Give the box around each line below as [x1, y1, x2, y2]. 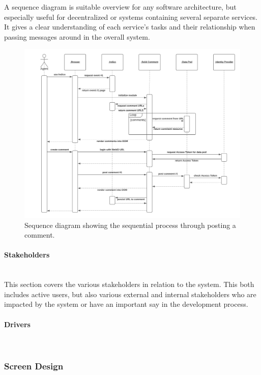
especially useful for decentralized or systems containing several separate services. [4, 11, 257, 22]
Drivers [4, 319, 31, 329]
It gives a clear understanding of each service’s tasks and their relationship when [4, 21, 255, 32]
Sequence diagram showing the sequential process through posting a [24, 219, 236, 230]
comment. [24, 229, 55, 240]
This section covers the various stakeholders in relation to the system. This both [4, 279, 254, 290]
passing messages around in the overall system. [4, 31, 150, 42]
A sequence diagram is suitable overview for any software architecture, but [4, 2, 237, 12]
